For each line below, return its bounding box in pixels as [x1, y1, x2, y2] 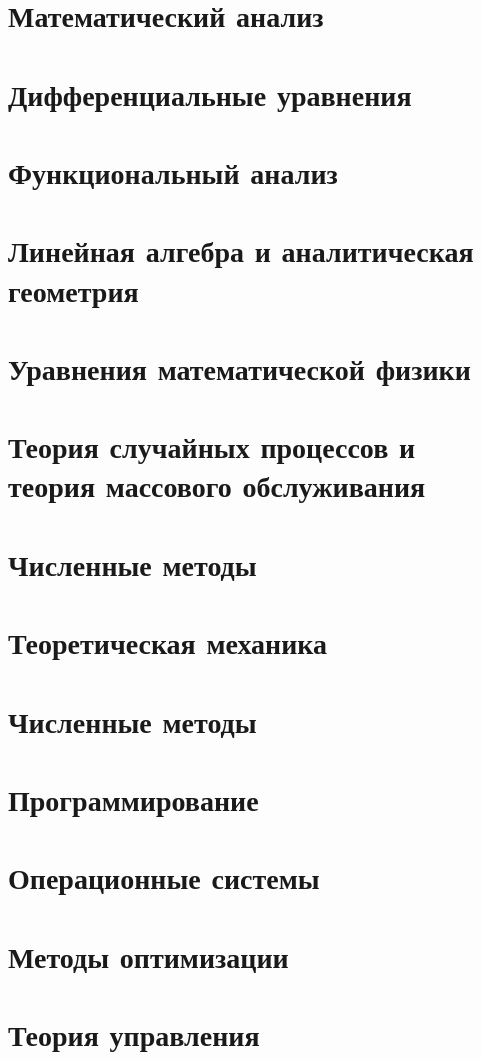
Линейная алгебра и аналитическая [8, 230, 474, 271]
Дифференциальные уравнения [8, 73, 412, 114]
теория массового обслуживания [8, 465, 426, 506]
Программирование [8, 778, 259, 819]
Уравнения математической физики [8, 347, 471, 388]
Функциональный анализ [8, 151, 338, 192]
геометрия [8, 269, 139, 310]
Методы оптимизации [8, 935, 289, 976]
